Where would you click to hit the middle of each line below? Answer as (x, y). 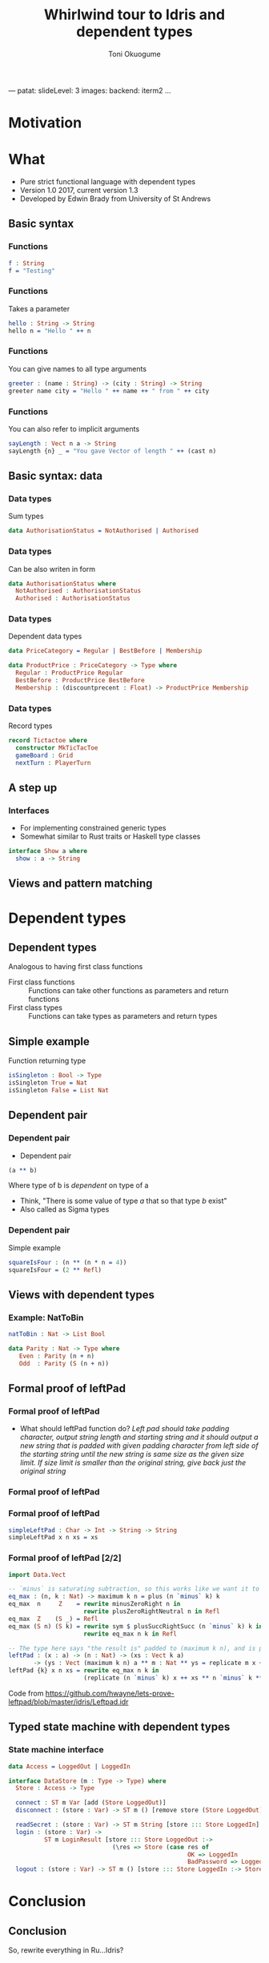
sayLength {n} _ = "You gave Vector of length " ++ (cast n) (112, 451)
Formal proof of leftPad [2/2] (65, 1558)
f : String (26, 263)
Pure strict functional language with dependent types (108, 182)
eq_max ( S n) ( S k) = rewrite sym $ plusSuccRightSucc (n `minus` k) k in (136, 1626)
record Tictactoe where (48, 741)
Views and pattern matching (80, 884)
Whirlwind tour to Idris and (134, 15)
